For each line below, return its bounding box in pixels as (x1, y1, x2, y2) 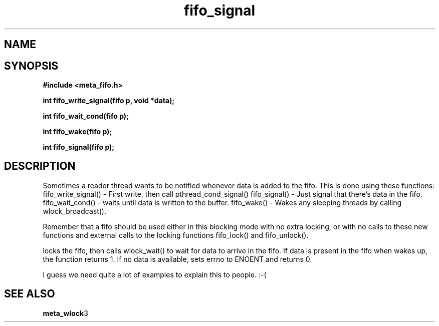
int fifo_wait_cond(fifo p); (43, 112, 129, 121)
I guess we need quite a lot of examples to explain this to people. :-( (43, 270, 267, 279)
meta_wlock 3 (43, 308, 88, 317)
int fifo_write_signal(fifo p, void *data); (43, 96, 175, 105)
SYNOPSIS (4, 59, 59, 72)
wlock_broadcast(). (43, 206, 106, 215)
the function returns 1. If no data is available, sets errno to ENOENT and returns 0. (43, 254, 312, 263)
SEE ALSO (4, 287, 55, 300)
